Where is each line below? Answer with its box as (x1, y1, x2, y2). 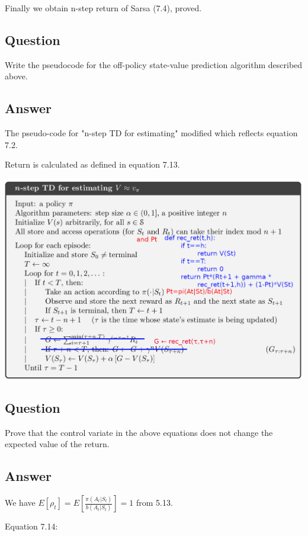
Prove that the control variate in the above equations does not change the (5, 426, 273, 438)
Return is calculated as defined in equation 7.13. (5, 158, 180, 171)
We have (5, 496, 36, 509)
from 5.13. (136, 496, 173, 509)
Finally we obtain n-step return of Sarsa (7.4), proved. (5, 2, 202, 14)
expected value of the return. (5, 438, 110, 450)
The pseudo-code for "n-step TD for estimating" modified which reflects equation (5, 127, 298, 139)
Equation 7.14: (5, 520, 58, 532)
